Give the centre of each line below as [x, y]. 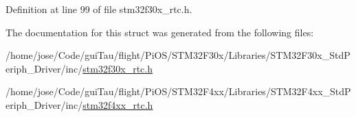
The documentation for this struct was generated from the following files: [160, 32]
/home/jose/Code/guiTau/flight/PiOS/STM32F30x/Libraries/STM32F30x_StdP [178, 55]
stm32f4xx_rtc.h [118, 104]
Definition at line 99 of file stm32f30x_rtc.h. [99, 9]
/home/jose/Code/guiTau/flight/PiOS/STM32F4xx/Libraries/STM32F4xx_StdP [178, 91]
